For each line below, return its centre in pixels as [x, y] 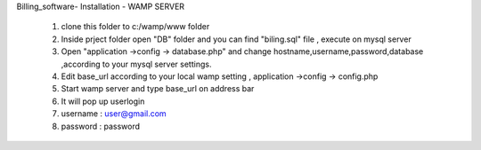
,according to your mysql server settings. [136, 64]
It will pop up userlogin [103, 101]
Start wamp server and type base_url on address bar [158, 89]
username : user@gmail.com [114, 114]
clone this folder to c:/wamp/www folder [135, 27]
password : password [101, 126]
